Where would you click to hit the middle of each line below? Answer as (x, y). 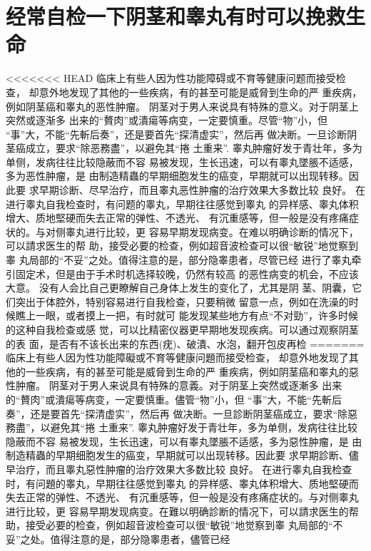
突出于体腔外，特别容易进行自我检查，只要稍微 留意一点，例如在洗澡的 (182, 301)
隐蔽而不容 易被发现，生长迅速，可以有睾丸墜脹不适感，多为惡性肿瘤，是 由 (184, 441)
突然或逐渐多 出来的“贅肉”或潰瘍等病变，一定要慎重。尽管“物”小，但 (167, 120)
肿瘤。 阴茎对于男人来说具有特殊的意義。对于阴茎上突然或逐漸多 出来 (179, 385)
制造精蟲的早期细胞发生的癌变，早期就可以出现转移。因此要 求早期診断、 (177, 455)
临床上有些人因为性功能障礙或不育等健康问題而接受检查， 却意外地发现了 (177, 357)
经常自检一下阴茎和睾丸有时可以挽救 (176, 16)
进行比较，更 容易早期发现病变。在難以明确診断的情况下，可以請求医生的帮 (182, 511)
